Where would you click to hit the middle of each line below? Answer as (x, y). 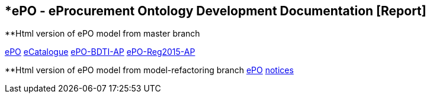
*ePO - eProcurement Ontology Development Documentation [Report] (216, 11)
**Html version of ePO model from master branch (102, 34)
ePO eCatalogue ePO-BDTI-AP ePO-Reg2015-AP (100, 52)
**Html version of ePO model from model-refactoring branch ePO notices (149, 70)
